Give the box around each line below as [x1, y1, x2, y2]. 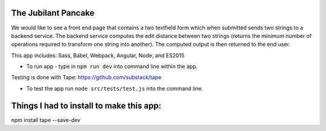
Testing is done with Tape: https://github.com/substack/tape [11, 74, 162, 81]
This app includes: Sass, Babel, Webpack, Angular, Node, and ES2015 [11, 52, 185, 59]
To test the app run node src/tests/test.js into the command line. [26, 85, 203, 92]
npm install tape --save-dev [11, 116, 81, 123]
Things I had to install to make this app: [11, 100, 162, 111]
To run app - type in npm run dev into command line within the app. [26, 63, 198, 70]
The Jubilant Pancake [11, 8, 95, 18]
